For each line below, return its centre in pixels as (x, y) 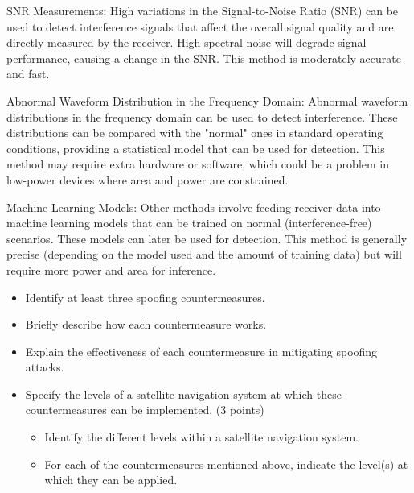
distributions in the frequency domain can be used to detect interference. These (202, 116)
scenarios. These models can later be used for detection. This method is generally (207, 238)
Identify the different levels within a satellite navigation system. (201, 437)
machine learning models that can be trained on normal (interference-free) (189, 223)
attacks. (45, 367)
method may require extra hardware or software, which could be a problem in (198, 164)
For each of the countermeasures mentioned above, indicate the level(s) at (226, 464)
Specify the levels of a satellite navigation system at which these (183, 394)
